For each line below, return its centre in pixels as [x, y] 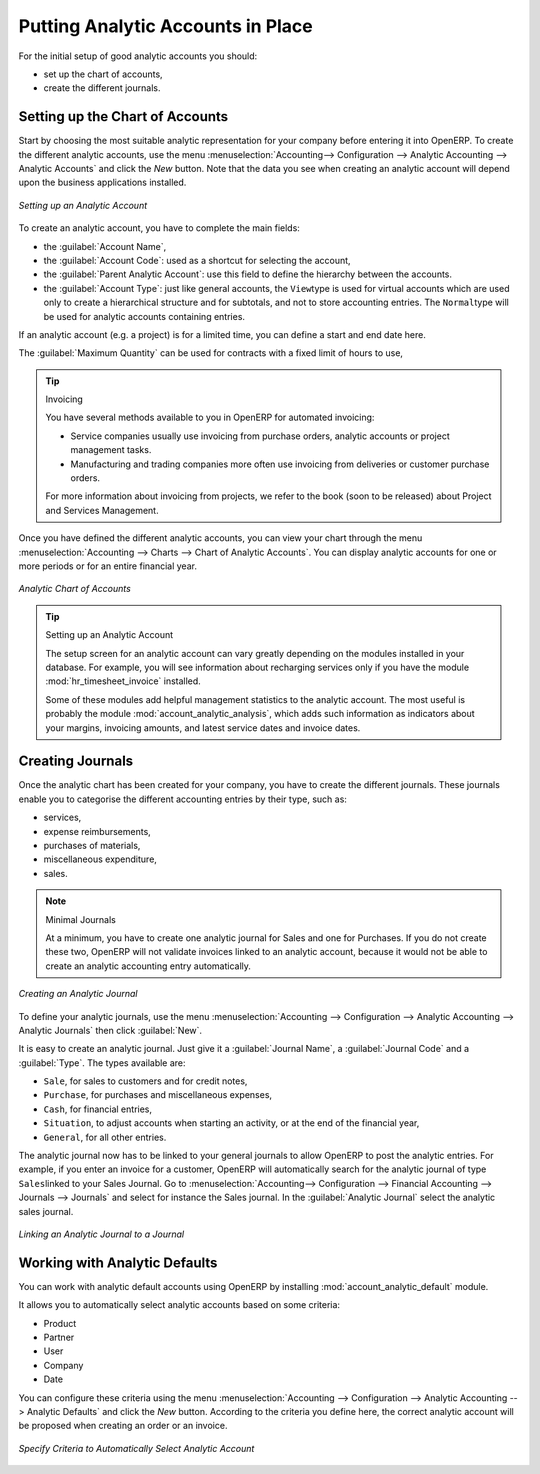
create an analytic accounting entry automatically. [148, 966]
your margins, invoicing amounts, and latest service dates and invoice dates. [203, 727]
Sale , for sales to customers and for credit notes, [145, 1081]
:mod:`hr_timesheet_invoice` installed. [123, 681]
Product [60, 1323]
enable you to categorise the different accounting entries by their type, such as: [182, 799]
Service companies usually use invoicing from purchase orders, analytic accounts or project [260, 436]
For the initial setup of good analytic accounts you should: [138, 56]
